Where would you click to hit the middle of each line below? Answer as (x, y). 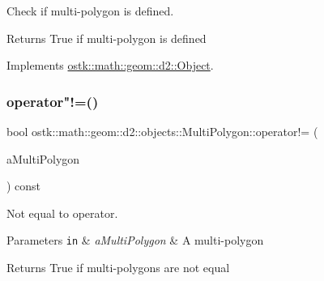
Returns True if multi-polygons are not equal (118, 268)
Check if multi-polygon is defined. (90, 11)
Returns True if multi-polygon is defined (107, 38)
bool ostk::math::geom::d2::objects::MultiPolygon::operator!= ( (162, 131)
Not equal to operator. (62, 213)
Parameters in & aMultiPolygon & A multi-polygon (135, 240)
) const (24, 186)
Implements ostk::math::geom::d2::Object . (110, 65)
